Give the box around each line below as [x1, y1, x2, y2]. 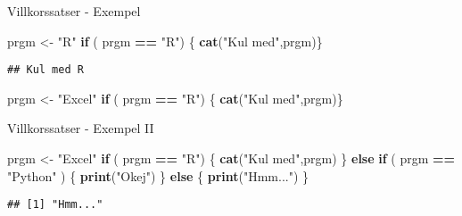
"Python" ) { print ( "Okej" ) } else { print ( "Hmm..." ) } [7, 166, 309, 185]
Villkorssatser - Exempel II [7, 119, 154, 137]
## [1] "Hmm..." [7, 198, 103, 212]
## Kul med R [7, 63, 84, 77]
